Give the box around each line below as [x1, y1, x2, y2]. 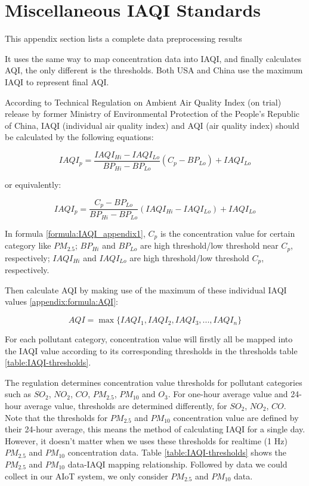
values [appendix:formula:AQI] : [5, 295, 118, 308]
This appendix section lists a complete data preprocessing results [5, 32, 242, 45]
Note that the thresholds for [5, 411, 108, 423]
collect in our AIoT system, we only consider [5, 469, 168, 482]
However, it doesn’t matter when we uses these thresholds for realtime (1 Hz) [5, 434, 288, 447]
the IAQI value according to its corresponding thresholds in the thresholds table [5, 344, 298, 357]
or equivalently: [5, 178, 61, 191]
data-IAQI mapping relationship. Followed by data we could [67, 458, 288, 470]
